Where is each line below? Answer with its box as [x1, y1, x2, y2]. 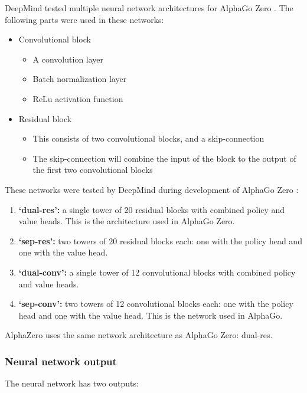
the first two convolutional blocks [32, 163, 153, 176]
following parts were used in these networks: [5, 13, 164, 25]
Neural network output [5, 353, 117, 368]
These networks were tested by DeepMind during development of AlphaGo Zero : [5, 183, 299, 195]
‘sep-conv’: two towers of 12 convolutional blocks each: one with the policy [18, 297, 293, 310]
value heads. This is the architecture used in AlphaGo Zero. [18, 215, 235, 227]
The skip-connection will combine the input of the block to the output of [32, 152, 296, 164]
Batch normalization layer [32, 73, 127, 85]
